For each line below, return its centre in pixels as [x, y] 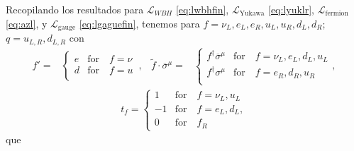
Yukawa [252, 14]
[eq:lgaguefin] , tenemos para [139, 23]
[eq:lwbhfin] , [202, 9]
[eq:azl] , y [27, 23]
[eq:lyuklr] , [291, 9]
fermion [337, 14]
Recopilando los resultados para [75, 9]
